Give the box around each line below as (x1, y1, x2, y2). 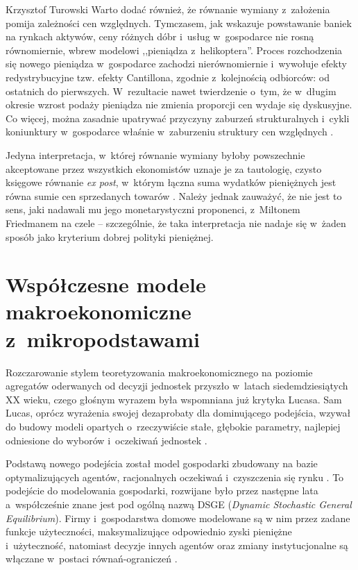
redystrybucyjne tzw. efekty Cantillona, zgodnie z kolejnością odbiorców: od (6, 69, 330, 84)
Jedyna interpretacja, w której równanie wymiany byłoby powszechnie (6, 147, 305, 162)
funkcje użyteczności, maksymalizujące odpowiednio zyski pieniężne (6, 524, 292, 539)
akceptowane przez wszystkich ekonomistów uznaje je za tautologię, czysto (6, 161, 322, 176)
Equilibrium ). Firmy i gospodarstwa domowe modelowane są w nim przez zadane (6, 510, 350, 525)
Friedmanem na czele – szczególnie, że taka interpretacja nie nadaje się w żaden (6, 215, 346, 230)
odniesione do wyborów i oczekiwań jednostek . (6, 433, 207, 447)
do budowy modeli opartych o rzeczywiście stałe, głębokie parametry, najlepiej (6, 419, 341, 433)
